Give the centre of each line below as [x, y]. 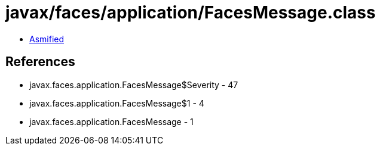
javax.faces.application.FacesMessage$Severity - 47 [134, 85]
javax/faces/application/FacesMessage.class [191, 12]
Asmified [47, 39]
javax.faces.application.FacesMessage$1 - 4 [117, 103]
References [40, 62]
